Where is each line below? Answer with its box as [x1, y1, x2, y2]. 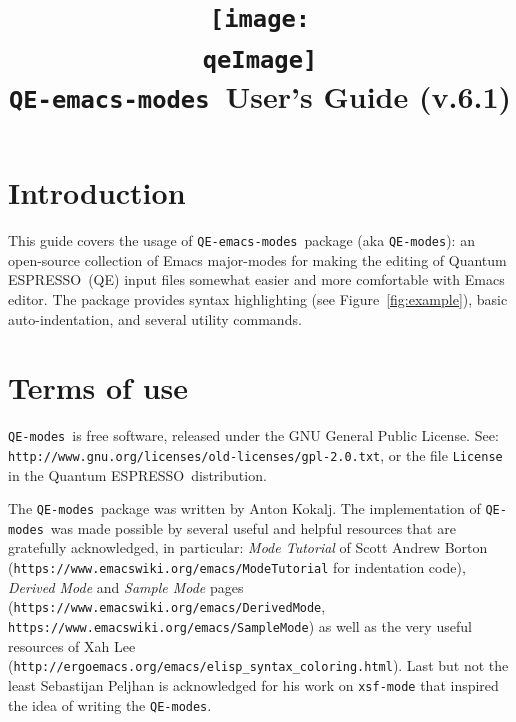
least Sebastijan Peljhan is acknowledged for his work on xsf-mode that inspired [8, 674, 499, 695]
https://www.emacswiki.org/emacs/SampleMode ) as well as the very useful [8, 615, 472, 636]
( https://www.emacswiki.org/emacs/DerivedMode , [8, 596, 326, 617]
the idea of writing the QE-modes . [8, 694, 212, 715]
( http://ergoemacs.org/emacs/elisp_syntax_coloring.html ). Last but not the [8, 655, 509, 676]
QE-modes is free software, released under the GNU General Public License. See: [8, 425, 499, 446]
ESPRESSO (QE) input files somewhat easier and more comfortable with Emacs [8, 269, 505, 290]
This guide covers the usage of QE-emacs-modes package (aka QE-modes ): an [8, 230, 475, 251]
